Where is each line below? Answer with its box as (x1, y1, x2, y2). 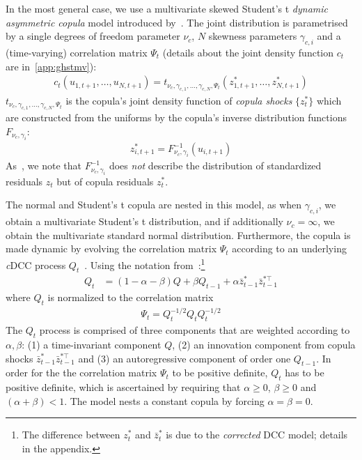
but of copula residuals (56, 174, 154, 188)
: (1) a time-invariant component (22, 337, 162, 351)
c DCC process (6, 257, 66, 272)
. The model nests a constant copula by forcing (64, 393, 265, 408)
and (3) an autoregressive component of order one (78, 351, 291, 365)
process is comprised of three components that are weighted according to (39, 323, 350, 337)
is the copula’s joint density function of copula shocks (65, 93, 292, 107)
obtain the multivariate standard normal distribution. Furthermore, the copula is (6, 227, 351, 242)
